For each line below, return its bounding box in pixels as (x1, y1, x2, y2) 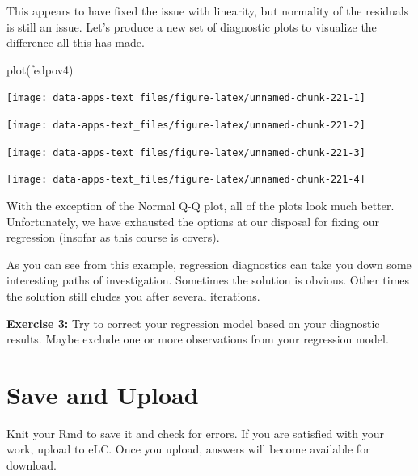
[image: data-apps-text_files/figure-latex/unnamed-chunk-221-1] (6, 92, 365, 104)
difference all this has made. (6, 34, 145, 51)
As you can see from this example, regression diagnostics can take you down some (6, 255, 412, 272)
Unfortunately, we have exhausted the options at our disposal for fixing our (6, 213, 379, 230)
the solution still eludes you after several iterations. (6, 287, 260, 304)
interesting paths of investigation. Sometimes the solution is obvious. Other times (6, 272, 410, 289)
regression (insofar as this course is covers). (6, 229, 220, 246)
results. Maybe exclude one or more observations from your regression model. (6, 331, 389, 348)
